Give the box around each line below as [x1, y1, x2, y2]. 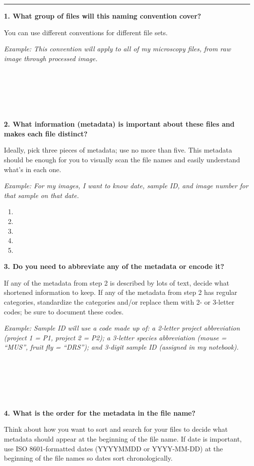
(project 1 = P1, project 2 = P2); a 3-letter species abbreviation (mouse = [4, 332, 227, 342]
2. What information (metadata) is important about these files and [4, 119, 234, 129]
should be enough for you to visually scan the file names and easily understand [4, 154, 240, 164]
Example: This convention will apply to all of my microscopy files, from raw [4, 44, 231, 54]
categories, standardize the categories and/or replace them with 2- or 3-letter [4, 297, 234, 307]
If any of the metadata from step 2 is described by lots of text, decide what [4, 277, 230, 288]
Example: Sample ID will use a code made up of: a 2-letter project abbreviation [4, 323, 240, 333]
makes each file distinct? [4, 128, 88, 138]
